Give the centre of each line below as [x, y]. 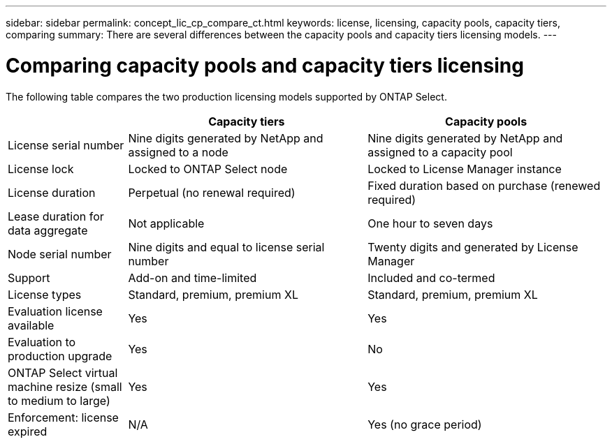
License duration [52, 192]
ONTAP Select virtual [63, 372]
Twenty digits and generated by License [473, 247]
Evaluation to [42, 342]
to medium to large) [59, 400]
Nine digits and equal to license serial [226, 247]
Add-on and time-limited [192, 277]
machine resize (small [65, 386]
